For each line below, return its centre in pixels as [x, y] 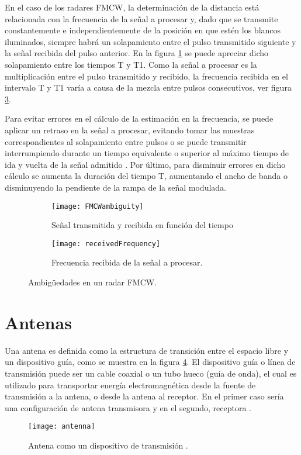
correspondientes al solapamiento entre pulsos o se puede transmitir [126, 141]
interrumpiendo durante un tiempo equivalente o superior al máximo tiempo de [147, 153]
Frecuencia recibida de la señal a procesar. [127, 262]
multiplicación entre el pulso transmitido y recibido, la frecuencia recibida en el [146, 76]
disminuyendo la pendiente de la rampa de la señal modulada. [115, 187]
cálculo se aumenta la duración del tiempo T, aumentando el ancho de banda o [146, 176]
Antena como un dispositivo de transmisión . [108, 445]
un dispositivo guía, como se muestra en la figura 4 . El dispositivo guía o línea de [150, 362]
